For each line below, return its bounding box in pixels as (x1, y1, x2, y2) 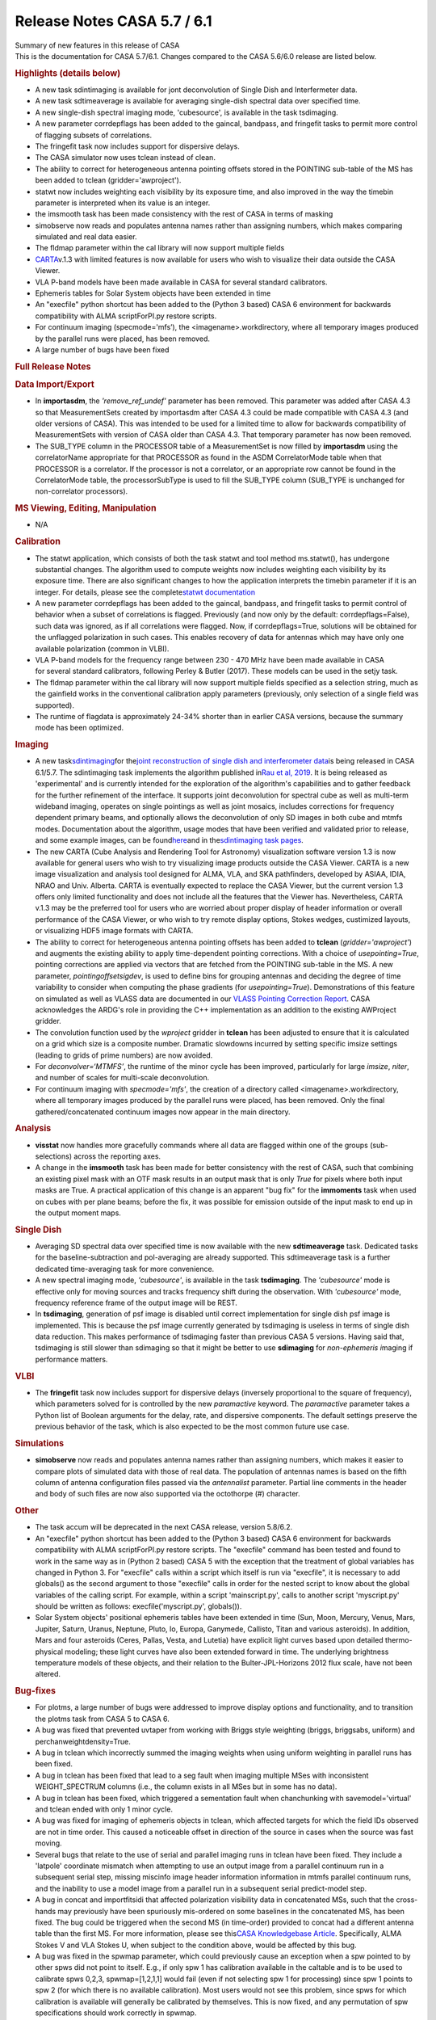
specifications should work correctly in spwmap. (35, 2008, 197, 2018)
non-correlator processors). (35, 486, 128, 496)
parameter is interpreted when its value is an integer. (35, 198, 211, 208)
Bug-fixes (15, 1685, 57, 1697)
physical (35, 1647, 64, 1656)
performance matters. (35, 1354, 108, 1364)
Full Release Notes (15, 360, 91, 372)
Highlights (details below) (15, 67, 121, 78)
